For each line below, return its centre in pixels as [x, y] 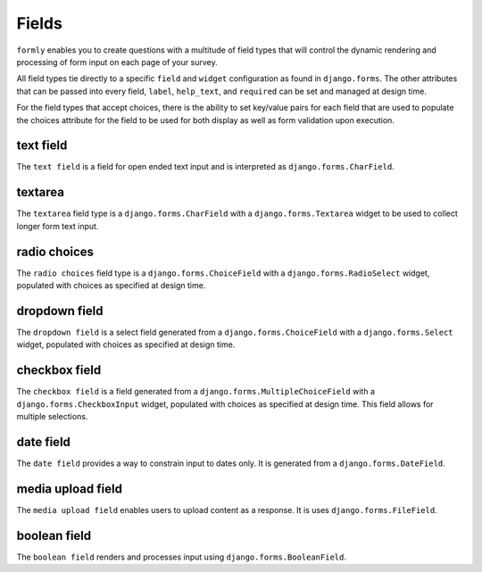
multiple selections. [52, 416]
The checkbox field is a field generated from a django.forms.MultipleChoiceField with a [195, 392]
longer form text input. [58, 226]
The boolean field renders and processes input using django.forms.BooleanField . [182, 557]
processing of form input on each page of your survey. [117, 62]
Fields [39, 23]
